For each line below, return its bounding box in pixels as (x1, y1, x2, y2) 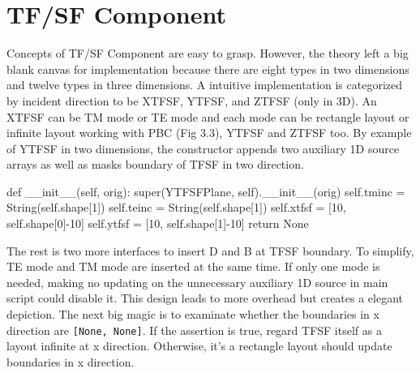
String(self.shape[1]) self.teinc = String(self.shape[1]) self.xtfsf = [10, (6, 199, 346, 216)
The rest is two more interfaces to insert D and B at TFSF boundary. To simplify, (6, 242, 414, 259)
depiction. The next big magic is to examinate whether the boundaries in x (6, 306, 379, 323)
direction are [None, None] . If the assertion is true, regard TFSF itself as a (6, 321, 382, 338)
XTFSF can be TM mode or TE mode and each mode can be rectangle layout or (6, 108, 409, 125)
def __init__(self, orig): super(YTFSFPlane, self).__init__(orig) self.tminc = (6, 182, 405, 199)
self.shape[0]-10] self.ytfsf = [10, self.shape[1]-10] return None (6, 215, 309, 232)
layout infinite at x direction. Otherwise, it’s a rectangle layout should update (6, 337, 392, 354)
